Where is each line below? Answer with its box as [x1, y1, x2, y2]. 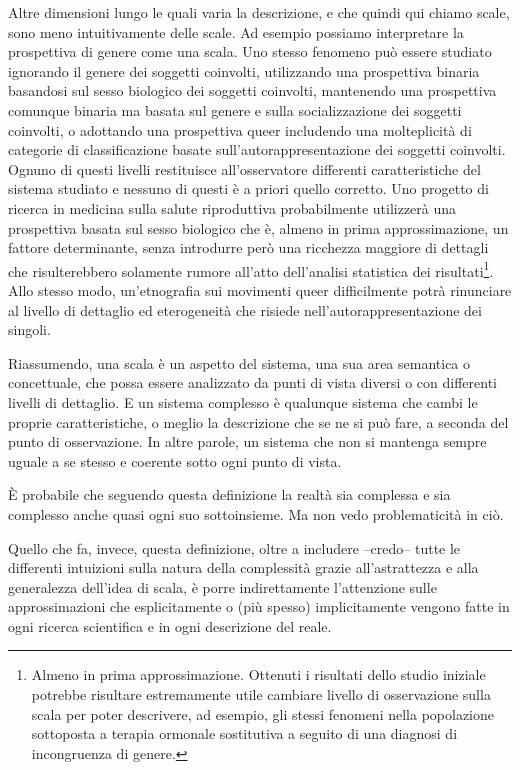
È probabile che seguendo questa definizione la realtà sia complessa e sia [8, 484, 451, 505]
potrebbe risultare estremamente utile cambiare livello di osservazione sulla [31, 684, 491, 705]
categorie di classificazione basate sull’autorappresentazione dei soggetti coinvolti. [8, 139, 506, 160]
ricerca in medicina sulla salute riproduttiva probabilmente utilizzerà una [8, 197, 457, 218]
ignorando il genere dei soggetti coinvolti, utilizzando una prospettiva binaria [8, 60, 480, 81]
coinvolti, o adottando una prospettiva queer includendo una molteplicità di [8, 119, 472, 140]
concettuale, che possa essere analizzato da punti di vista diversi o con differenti [8, 372, 497, 393]
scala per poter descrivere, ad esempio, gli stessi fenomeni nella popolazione [31, 703, 494, 724]
